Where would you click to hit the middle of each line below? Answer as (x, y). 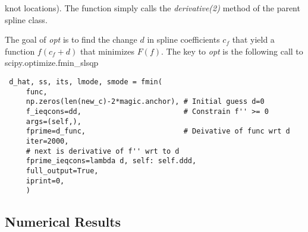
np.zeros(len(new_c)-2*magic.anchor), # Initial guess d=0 (145, 102)
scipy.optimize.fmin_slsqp (52, 63)
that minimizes (107, 51)
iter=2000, (47, 141)
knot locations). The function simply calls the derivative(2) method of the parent (153, 8)
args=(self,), (54, 121)
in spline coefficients (183, 39)
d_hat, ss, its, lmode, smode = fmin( (86, 82)
